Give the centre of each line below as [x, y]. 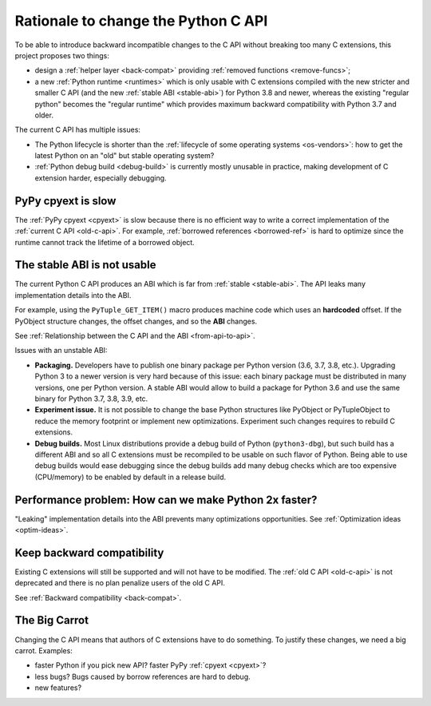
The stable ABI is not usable [85, 265]
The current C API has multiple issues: [78, 130]
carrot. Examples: [44, 650]
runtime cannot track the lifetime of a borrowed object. [105, 242]
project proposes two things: [62, 55]
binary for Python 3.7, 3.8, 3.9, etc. [91, 399]
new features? [58, 688]
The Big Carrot [52, 620]
